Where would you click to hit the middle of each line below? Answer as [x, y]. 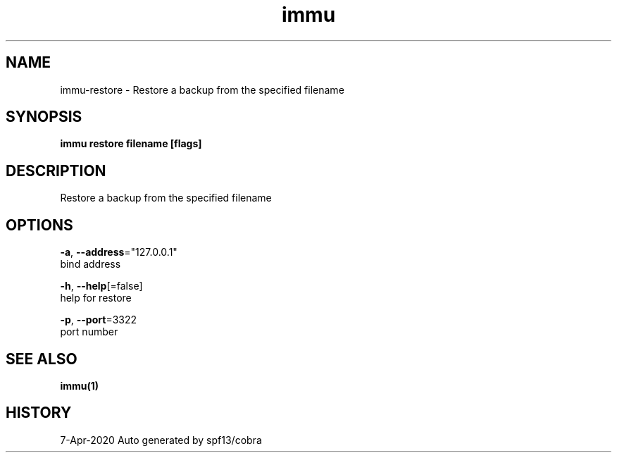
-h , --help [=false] [101, 286]
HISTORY [39, 413]
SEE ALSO [42, 359]
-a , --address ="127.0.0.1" [119, 252]
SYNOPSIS [44, 117]
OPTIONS [39, 225]
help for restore [96, 298]
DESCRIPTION [56, 171]
